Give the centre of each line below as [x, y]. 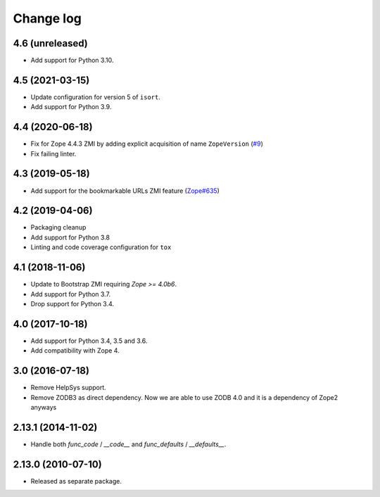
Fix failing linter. [53, 153]
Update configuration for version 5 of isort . [96, 97]
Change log [47, 18]
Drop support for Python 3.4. [72, 303]
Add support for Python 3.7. [71, 294]
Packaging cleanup [58, 227]
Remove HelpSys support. [69, 388]
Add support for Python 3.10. [72, 61]
